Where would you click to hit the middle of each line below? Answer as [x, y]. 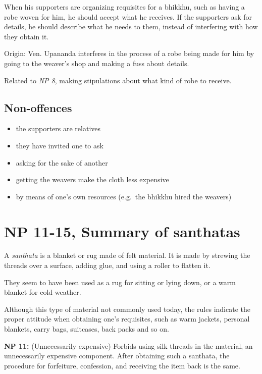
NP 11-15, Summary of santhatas [122, 231]
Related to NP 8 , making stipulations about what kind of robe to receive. [118, 80]
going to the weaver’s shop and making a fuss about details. [97, 63]
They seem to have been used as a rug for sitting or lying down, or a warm [120, 282]
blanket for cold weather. [43, 292]
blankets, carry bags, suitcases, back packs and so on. [87, 329]
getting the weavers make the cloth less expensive [92, 179]
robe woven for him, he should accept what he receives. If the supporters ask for [128, 16]
